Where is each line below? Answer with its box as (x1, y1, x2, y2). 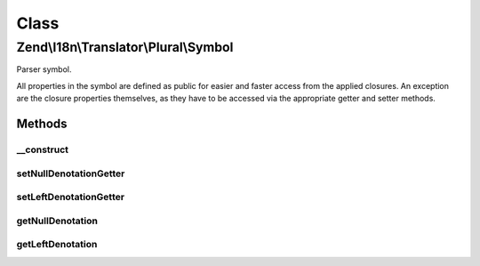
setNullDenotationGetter (16, 167, 125, 180)
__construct (16, 143, 69, 156)
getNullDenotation (16, 214, 98, 227)
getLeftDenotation (16, 238, 98, 251)
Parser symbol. (16, 64, 72, 75)
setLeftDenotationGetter (16, 191, 124, 204)
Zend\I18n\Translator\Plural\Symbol (16, 39, 234, 55)
